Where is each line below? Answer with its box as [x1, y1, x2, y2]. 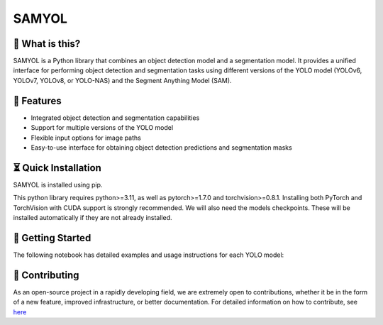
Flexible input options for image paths [30, 133, 141, 142]
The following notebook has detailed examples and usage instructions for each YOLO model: [13, 250, 284, 259]
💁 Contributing [13, 269, 79, 281]
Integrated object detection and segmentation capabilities [30, 114, 200, 122]
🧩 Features [13, 94, 62, 106]
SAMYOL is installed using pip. [13, 180, 103, 189]
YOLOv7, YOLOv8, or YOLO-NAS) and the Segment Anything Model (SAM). [13, 76, 232, 84]
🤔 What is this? [13, 38, 81, 50]
